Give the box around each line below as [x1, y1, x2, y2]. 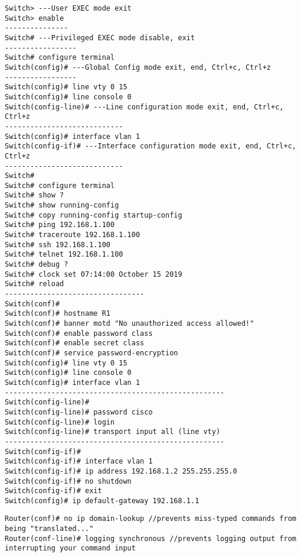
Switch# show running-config [5, 201, 119, 210]
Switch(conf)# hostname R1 [5, 309, 110, 318]
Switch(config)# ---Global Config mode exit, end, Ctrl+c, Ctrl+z [5, 63, 271, 72]
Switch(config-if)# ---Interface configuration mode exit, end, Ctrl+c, [5, 142, 296, 151]
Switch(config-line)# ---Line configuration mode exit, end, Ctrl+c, [5, 102, 284, 111]
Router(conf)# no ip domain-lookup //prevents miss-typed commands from [5, 514, 296, 523]
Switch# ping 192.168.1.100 [5, 221, 115, 229]
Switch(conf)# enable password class [5, 329, 153, 338]
